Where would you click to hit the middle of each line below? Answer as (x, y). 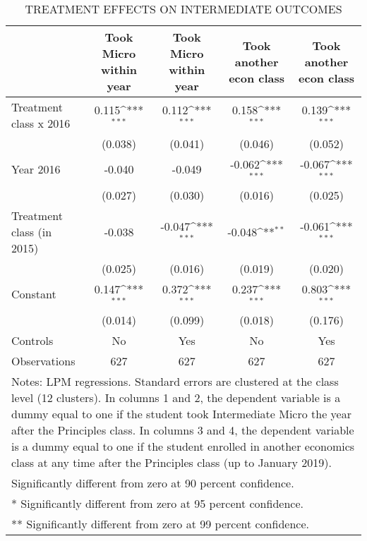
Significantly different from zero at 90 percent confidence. (153, 482)
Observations (43, 360)
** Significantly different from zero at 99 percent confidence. (160, 523)
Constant (34, 294)
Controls (32, 340)
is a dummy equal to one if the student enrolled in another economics (183, 446)
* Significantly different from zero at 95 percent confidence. (157, 503)
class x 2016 (41, 123)
